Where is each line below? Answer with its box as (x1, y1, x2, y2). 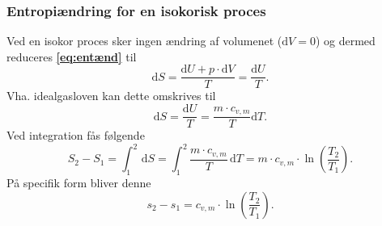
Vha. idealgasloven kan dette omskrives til (6, 87, 216, 104)
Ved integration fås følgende (6, 127, 145, 144)
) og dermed (315, 32, 376, 49)
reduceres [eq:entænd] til (6, 48, 137, 65)
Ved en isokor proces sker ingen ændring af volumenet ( (6, 32, 282, 49)
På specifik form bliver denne (6, 174, 151, 191)
